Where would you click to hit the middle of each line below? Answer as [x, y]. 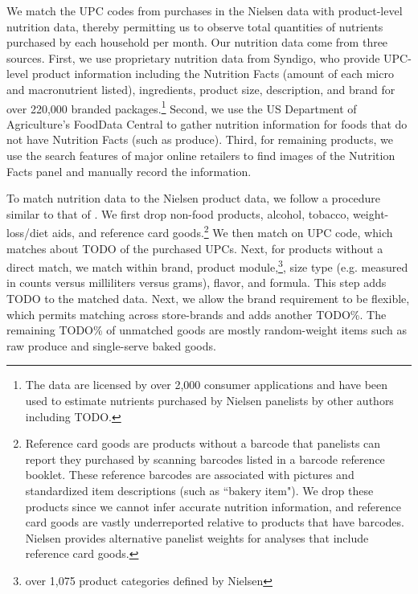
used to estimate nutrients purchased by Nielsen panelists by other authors [209, 401]
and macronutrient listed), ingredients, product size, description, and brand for [201, 89]
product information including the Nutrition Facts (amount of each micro [213, 74]
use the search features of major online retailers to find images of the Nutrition [201, 155]
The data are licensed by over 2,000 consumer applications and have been [207, 385]
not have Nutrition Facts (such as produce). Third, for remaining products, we [200, 139]
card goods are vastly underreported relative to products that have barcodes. [215, 522]
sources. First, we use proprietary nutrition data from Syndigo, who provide [193, 57]
